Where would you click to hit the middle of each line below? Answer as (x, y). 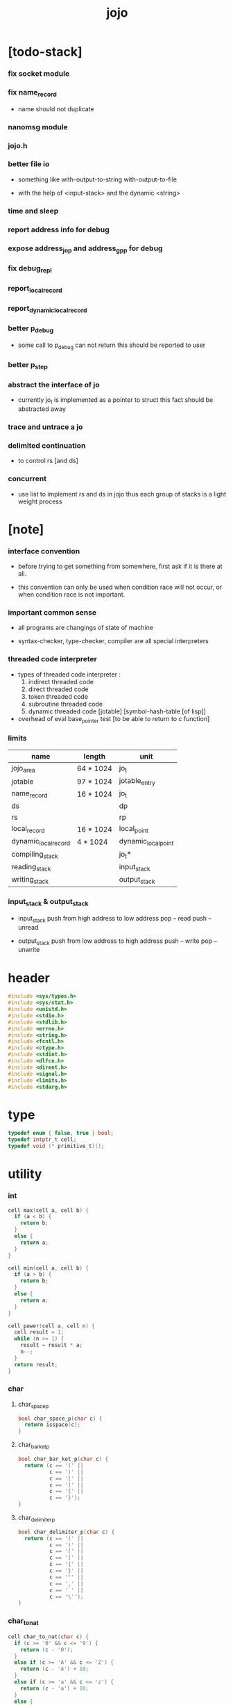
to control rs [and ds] (48, 461)
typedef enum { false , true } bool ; (61, 1133)
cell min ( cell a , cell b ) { (49, 1268)
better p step (28, 365)
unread (28, 927)
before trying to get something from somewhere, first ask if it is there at (120, 566)
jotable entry (137, 781)
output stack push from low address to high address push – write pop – (118, 942)
